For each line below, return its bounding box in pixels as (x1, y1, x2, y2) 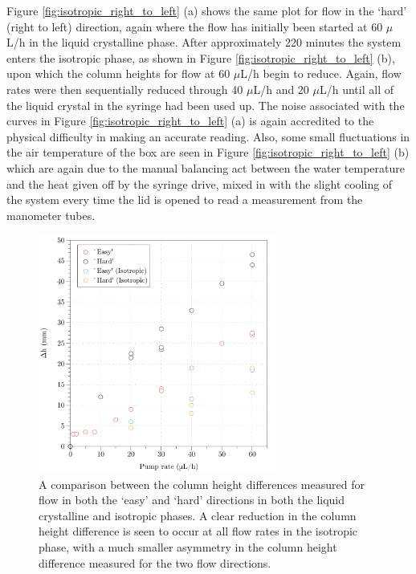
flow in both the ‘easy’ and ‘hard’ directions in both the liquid (39, 491, 345, 508)
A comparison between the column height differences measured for (39, 475, 365, 492)
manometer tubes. (6, 206, 96, 223)
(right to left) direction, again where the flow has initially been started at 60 (6, 18, 383, 35)
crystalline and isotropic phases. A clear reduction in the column (39, 507, 357, 523)
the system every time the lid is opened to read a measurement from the (6, 191, 363, 208)
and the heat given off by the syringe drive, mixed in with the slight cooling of (6, 175, 393, 192)
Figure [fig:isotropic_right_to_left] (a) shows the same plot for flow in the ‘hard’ (6, 2, 407, 18)
